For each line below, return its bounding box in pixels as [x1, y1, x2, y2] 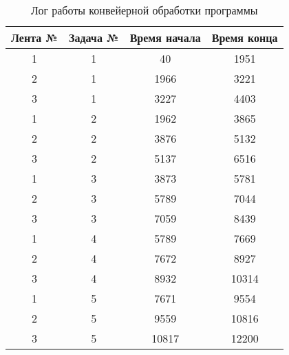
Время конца [211, 30, 278, 45]
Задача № [68, 30, 119, 45]
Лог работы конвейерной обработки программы [30, 2, 258, 18]
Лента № [11, 30, 58, 45]
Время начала [129, 30, 201, 45]
